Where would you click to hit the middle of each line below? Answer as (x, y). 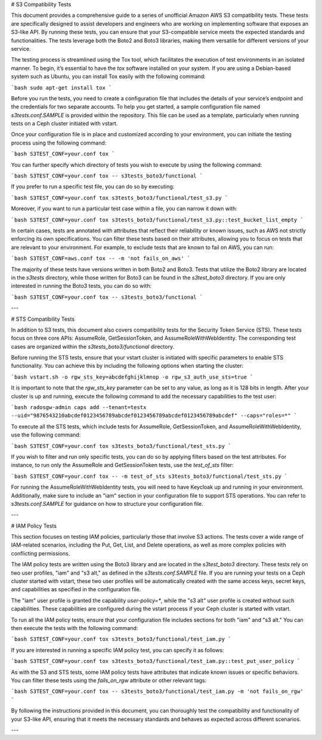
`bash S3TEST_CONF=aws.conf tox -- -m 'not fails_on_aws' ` (101, 259)
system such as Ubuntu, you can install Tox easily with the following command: (108, 76)
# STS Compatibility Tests (43, 319)
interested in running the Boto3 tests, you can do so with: (81, 286)
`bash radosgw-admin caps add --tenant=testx (79, 407)
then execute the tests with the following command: (75, 628)
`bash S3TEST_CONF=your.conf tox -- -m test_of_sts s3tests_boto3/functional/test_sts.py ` (149, 476)
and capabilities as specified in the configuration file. (76, 589)
